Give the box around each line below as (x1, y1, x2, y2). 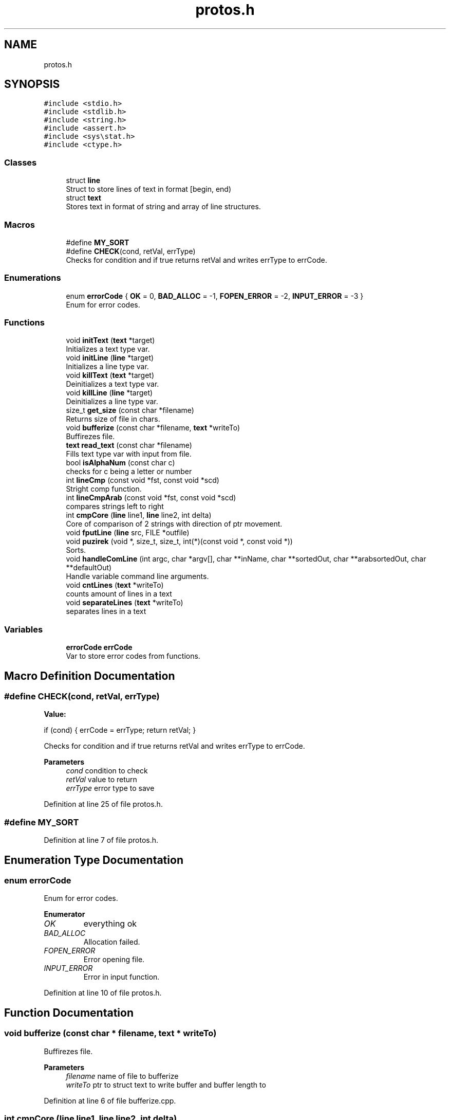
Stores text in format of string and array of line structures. (66, 202, 261, 211)
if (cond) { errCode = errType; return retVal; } (44, 726, 196, 735)
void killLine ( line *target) (66, 388, 153, 398)
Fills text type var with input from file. (66, 449, 192, 459)
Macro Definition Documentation (4, 669, 175, 682)
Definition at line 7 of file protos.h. (44, 836, 159, 845)
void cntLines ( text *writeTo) (66, 581, 164, 590)
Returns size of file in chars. (66, 414, 160, 424)
